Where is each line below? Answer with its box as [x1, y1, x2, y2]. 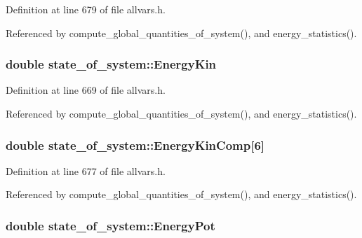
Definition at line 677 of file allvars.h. [6, 163, 166, 178]
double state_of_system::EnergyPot [6, 216, 215, 234]
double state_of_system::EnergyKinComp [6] [6, 136, 265, 153]
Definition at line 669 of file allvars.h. [6, 83, 166, 97]
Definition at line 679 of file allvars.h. [6, 2, 166, 16]
